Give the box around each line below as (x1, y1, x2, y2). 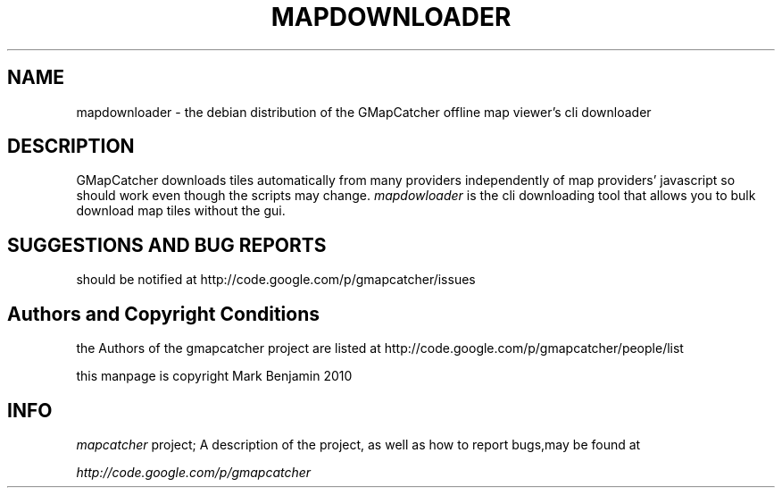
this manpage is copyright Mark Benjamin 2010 (76, 368, 353, 384)
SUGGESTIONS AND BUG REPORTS (7, 233, 327, 256)
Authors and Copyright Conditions (7, 302, 320, 325)
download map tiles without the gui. (76, 203, 286, 219)
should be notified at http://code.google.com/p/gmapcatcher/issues (76, 272, 476, 288)
